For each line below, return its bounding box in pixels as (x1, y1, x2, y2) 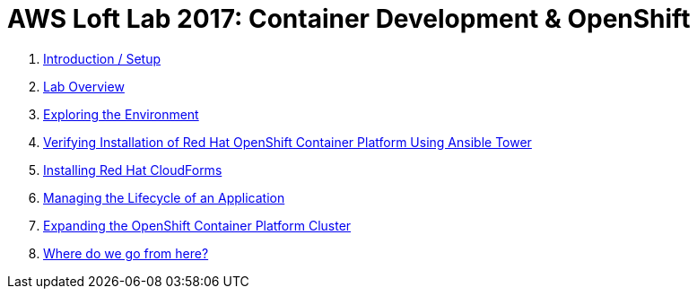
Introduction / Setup (43, 50, 161, 66)
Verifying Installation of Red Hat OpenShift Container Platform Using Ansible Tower (43, 134, 532, 150)
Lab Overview (43, 78, 125, 94)
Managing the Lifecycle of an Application (43, 189, 285, 205)
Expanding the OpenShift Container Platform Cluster (43, 217, 352, 233)
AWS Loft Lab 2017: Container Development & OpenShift (7, 4, 691, 34)
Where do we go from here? (43, 245, 209, 261)
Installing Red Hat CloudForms (43, 161, 222, 178)
